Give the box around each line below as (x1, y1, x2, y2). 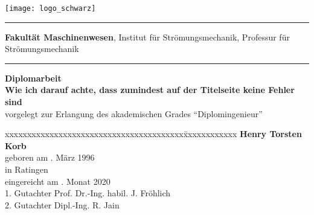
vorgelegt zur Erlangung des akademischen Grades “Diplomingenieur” (5, 107, 263, 120)
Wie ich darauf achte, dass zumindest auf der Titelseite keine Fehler (5, 83, 295, 96)
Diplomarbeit (5, 71, 62, 84)
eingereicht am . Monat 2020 (5, 175, 111, 187)
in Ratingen (5, 163, 48, 175)
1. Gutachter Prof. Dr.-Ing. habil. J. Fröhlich (5, 187, 171, 199)
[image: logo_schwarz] (5, 4, 96, 13)
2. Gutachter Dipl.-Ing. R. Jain (5, 198, 120, 211)
